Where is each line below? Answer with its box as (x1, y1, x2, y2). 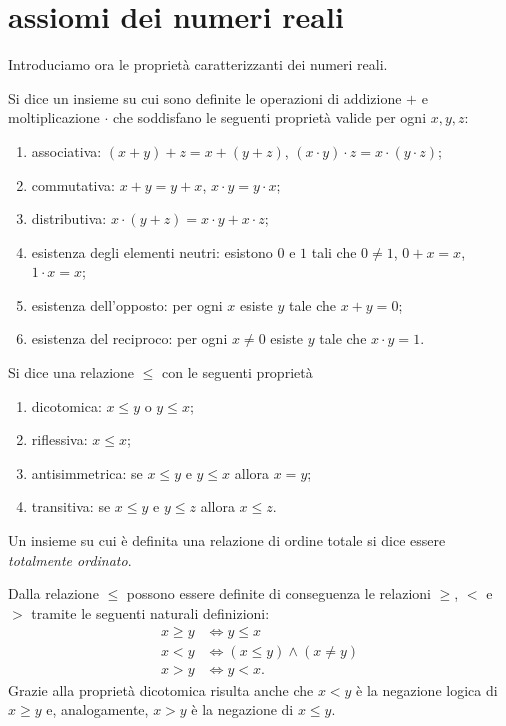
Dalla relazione (8, 583, 99, 604)
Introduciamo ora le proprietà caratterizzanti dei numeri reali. (8, 54, 388, 75)
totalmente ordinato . (8, 549, 132, 570)
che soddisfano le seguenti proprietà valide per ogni (113, 107, 427, 128)
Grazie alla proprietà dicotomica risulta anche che (8, 679, 314, 700)
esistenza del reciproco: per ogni (31, 328, 228, 349)
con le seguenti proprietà (162, 362, 313, 383)
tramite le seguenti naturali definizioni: (31, 602, 270, 623)
